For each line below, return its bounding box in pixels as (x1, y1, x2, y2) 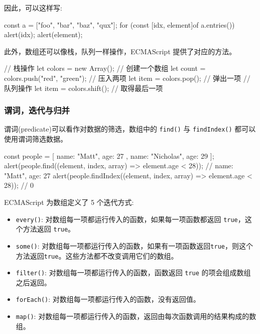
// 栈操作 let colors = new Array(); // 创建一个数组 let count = (4, 63, 206, 73)
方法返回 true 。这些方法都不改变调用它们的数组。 (16, 250, 178, 261)
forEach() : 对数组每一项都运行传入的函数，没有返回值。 (16, 294, 200, 304)
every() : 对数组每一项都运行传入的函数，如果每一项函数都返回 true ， (16, 213, 245, 224)
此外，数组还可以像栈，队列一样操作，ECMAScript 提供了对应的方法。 (4, 46, 236, 56)
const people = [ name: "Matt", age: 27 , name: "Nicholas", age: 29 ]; (4, 150, 214, 161)
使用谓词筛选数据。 (4, 134, 67, 144)
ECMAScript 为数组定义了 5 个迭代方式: (4, 197, 134, 207)
